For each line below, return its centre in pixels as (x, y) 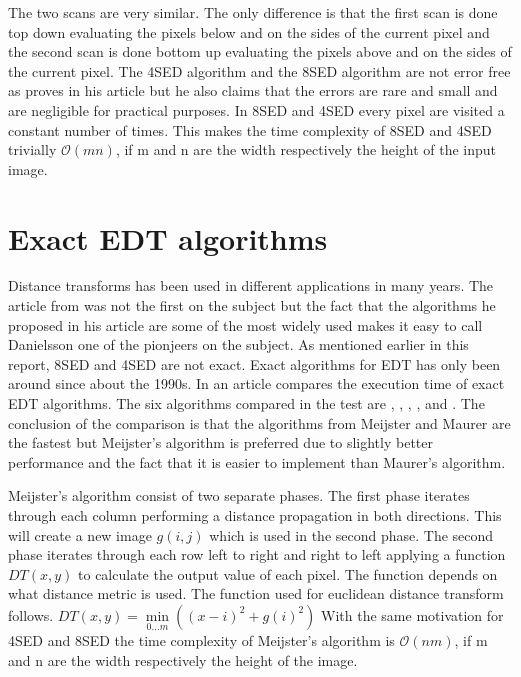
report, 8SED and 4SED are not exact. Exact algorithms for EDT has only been (254, 363)
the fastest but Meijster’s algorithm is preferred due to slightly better (220, 442)
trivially (32, 149)
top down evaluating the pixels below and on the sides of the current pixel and (249, 31)
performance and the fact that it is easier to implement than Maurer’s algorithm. (257, 461)
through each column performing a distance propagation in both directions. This (255, 515)
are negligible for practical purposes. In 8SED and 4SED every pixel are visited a (256, 109)
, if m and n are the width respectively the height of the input (306, 149)
